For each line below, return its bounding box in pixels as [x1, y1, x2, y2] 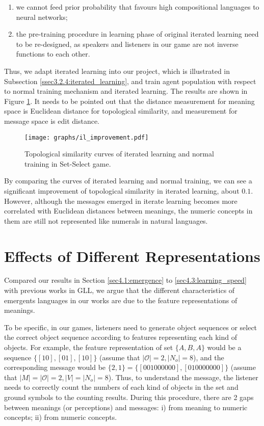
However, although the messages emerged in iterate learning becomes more [4, 195, 237, 206]
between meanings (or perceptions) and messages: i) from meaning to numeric [4, 402, 248, 412]
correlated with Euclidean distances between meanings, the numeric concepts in [4, 205, 253, 216]
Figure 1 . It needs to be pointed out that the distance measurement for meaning [4, 95, 255, 106]
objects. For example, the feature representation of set [4, 342, 173, 353]
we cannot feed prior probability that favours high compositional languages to [16, 2, 259, 12]
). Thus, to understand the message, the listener [108, 371, 258, 382]
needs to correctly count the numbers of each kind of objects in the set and [4, 382, 239, 392]
